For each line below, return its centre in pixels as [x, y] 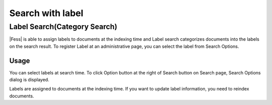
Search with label [46, 13]
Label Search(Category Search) [63, 27]
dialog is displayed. [29, 80]
